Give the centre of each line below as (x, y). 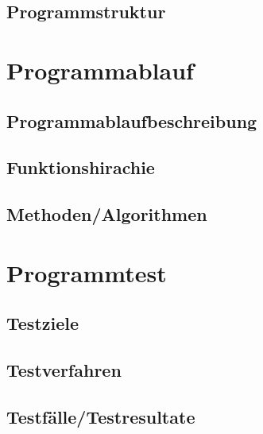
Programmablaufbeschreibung (132, 120)
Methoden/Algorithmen (107, 214)
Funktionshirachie (81, 167)
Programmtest (87, 272)
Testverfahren (64, 370)
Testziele (43, 323)
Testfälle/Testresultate (101, 416)
